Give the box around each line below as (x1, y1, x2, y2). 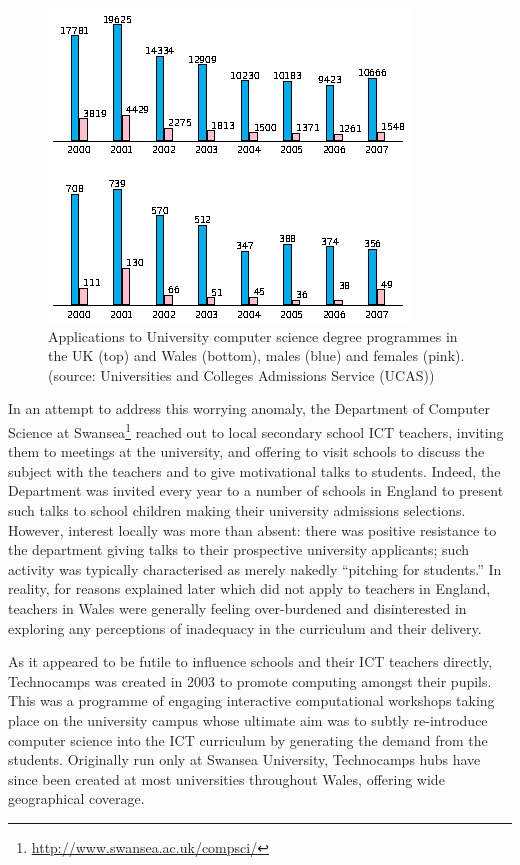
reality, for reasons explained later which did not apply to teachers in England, (8, 578, 491, 599)
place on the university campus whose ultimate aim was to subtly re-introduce (8, 709, 488, 730)
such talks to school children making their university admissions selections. (8, 500, 466, 520)
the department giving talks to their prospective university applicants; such (8, 539, 470, 560)
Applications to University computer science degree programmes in (48, 325, 458, 346)
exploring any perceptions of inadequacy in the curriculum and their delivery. (8, 617, 482, 638)
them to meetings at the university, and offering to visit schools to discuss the (8, 441, 485, 462)
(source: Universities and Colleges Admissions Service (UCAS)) (48, 364, 435, 385)
